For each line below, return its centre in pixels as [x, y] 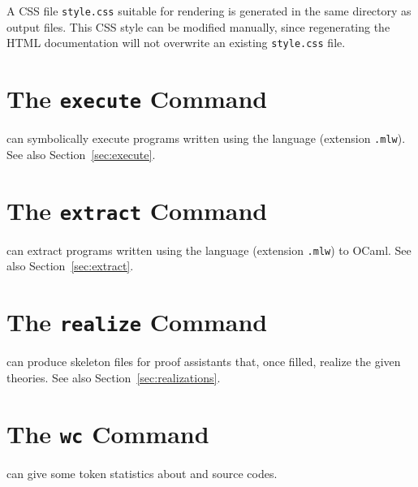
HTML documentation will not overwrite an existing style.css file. [176, 43]
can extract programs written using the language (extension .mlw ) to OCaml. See [209, 250]
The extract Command [137, 210]
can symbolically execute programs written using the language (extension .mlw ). [206, 138]
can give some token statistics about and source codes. [142, 473]
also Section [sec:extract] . [70, 266]
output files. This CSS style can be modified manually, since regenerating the [198, 26]
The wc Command [108, 433]
